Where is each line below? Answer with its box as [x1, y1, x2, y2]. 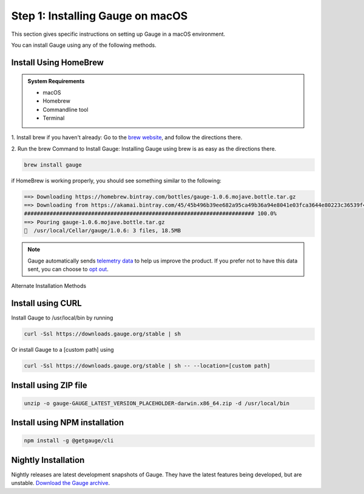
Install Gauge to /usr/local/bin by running [11, 314, 113, 321]
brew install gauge [24, 161, 82, 168]
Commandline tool [42, 106, 89, 113]
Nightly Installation [11, 455, 85, 465]
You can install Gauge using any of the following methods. [11, 41, 157, 49]
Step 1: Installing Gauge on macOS [11, 9, 188, 22]
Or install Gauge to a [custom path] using [11, 346, 115, 354]
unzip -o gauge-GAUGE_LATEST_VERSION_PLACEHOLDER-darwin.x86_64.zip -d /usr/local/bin [24, 400, 290, 407]
